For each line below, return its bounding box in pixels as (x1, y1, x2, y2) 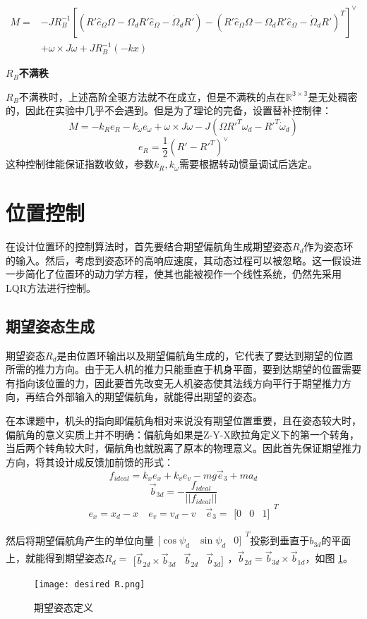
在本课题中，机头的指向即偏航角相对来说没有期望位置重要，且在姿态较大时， (6, 413, 361, 428)
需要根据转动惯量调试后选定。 (179, 157, 318, 171)
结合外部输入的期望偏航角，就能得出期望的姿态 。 (35, 389, 263, 404)
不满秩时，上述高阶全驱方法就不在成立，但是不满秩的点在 (18, 89, 286, 104)
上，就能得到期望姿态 (6, 551, 104, 565)
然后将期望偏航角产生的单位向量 (6, 533, 154, 548)
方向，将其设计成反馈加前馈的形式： (6, 454, 174, 469)
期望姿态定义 (34, 599, 93, 614)
